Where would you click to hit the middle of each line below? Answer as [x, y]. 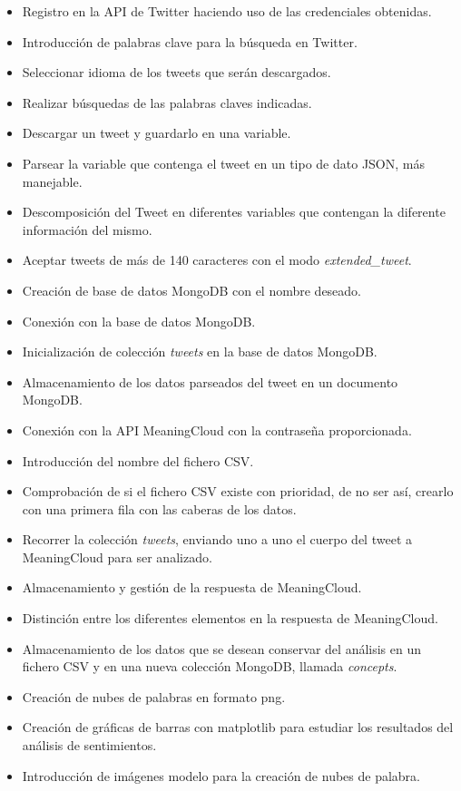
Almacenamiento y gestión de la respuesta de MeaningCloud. [192, 587]
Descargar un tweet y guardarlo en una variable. [157, 133]
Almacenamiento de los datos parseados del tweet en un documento [210, 381]
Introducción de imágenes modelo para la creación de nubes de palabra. [221, 775]
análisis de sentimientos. [89, 745]
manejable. [52, 181]
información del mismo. [87, 229]
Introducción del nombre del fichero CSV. [138, 460]
